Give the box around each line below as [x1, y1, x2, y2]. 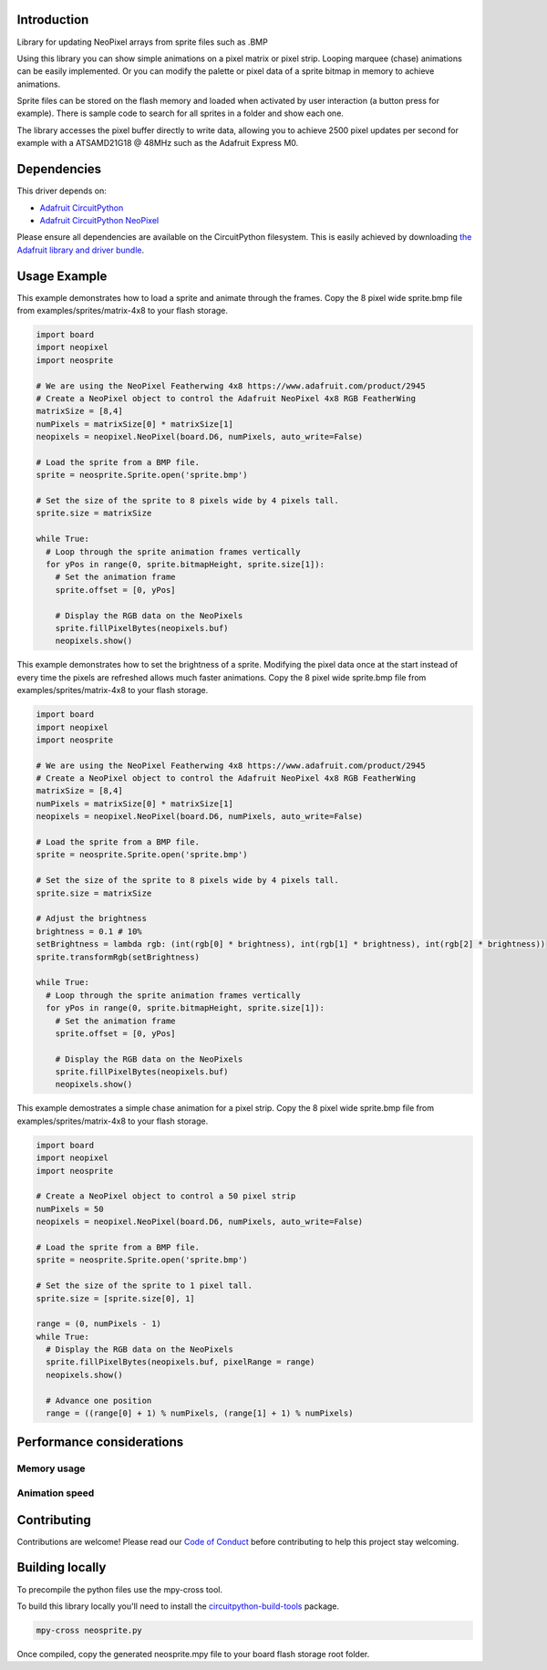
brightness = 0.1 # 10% [36, 926, 143, 937]
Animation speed [16, 1487, 95, 1499]
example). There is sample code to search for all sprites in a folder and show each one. [16, 108, 344, 119]
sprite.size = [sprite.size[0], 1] [36, 1293, 195, 1303]
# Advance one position [46, 1395, 152, 1405]
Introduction [16, 12, 89, 27]
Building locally [16, 1560, 107, 1575]
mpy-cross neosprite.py [36, 1624, 143, 1635]
